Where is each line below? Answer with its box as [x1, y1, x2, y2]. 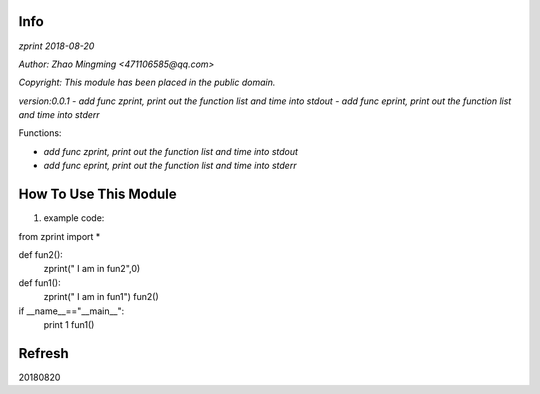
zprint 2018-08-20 [18, 40, 95, 52]
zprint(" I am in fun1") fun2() [43, 291, 159, 303]
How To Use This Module [18, 186, 177, 203]
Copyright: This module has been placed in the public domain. [18, 76, 276, 89]
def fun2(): [18, 248, 64, 260]
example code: [43, 212, 105, 224]
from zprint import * [18, 230, 101, 242]
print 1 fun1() [43, 318, 95, 330]
